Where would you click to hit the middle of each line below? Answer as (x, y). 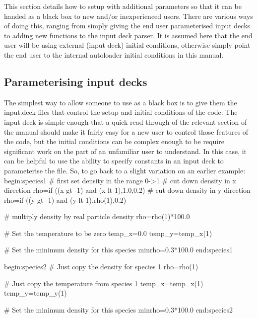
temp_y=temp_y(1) (35, 293)
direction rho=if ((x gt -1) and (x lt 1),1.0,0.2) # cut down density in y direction (127, 190)
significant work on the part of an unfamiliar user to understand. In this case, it (126, 151)
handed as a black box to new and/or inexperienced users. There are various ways (128, 16)
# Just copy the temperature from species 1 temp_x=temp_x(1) (104, 283)
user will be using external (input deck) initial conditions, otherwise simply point (127, 45)
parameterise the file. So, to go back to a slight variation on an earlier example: (125, 170)
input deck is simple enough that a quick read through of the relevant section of (126, 121)
